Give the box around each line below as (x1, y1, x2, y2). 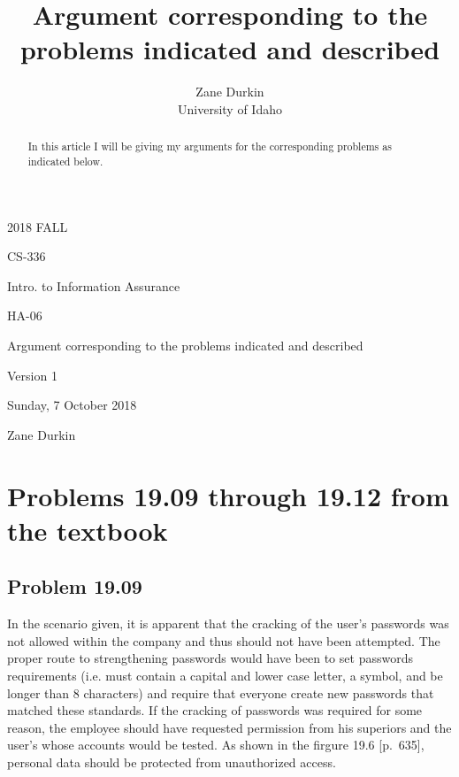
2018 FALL (7, 217, 68, 235)
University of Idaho (178, 99, 282, 118)
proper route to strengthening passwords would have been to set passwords (7, 649, 413, 667)
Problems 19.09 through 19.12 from (7, 477, 449, 513)
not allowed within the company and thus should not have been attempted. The (7, 631, 440, 650)
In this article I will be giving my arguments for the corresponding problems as (27, 139, 392, 154)
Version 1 (7, 365, 57, 384)
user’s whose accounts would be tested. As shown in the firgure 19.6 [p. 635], (7, 735, 425, 754)
